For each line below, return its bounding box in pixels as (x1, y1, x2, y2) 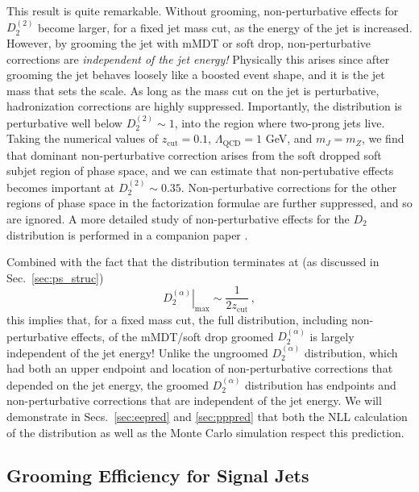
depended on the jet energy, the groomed (6, 376, 209, 393)
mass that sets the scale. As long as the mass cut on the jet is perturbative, (6, 81, 380, 98)
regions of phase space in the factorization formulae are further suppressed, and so (6, 194, 413, 211)
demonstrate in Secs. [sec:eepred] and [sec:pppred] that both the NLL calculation (6, 407, 408, 424)
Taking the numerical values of (6, 130, 158, 147)
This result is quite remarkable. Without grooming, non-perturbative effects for (6, 2, 399, 19)
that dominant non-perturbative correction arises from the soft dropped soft (6, 146, 382, 163)
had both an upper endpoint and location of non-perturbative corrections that (6, 360, 393, 377)
